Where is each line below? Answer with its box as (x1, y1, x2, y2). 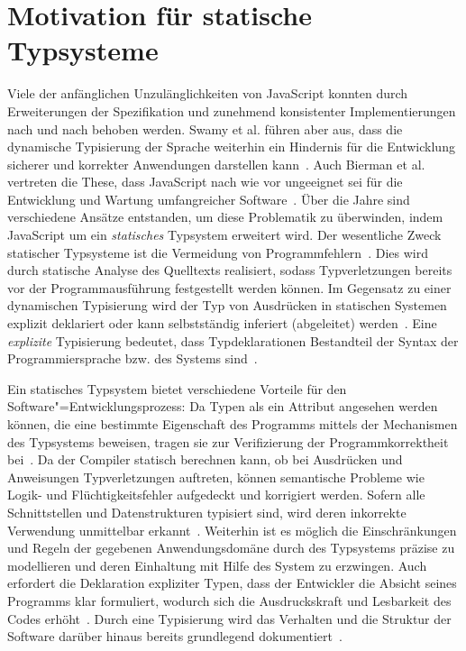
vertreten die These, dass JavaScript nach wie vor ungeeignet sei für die (7, 172, 403, 191)
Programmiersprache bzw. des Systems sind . (7, 349, 258, 368)
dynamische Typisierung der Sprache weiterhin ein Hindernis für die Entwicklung (7, 137, 455, 156)
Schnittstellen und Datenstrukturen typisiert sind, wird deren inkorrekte (7, 502, 407, 521)
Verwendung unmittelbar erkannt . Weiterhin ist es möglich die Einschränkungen (7, 520, 457, 539)
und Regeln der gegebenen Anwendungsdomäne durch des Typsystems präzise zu (7, 538, 455, 557)
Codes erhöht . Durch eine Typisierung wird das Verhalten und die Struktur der (7, 609, 452, 628)
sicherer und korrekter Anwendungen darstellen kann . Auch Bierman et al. (7, 154, 425, 173)
